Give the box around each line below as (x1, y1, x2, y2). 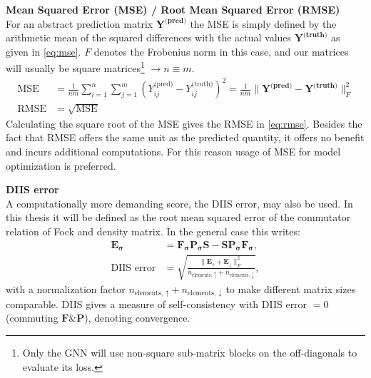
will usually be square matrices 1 (6, 58, 145, 76)
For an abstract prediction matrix (6, 16, 153, 31)
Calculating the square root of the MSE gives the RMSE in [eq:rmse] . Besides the (6, 116, 362, 131)
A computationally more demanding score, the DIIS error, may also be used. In (6, 195, 353, 210)
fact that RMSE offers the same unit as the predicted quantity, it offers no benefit (6, 130, 365, 145)
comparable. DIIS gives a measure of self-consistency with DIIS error (6, 296, 308, 311)
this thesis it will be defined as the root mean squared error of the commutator (6, 210, 351, 225)
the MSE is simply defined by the (190, 16, 337, 31)
